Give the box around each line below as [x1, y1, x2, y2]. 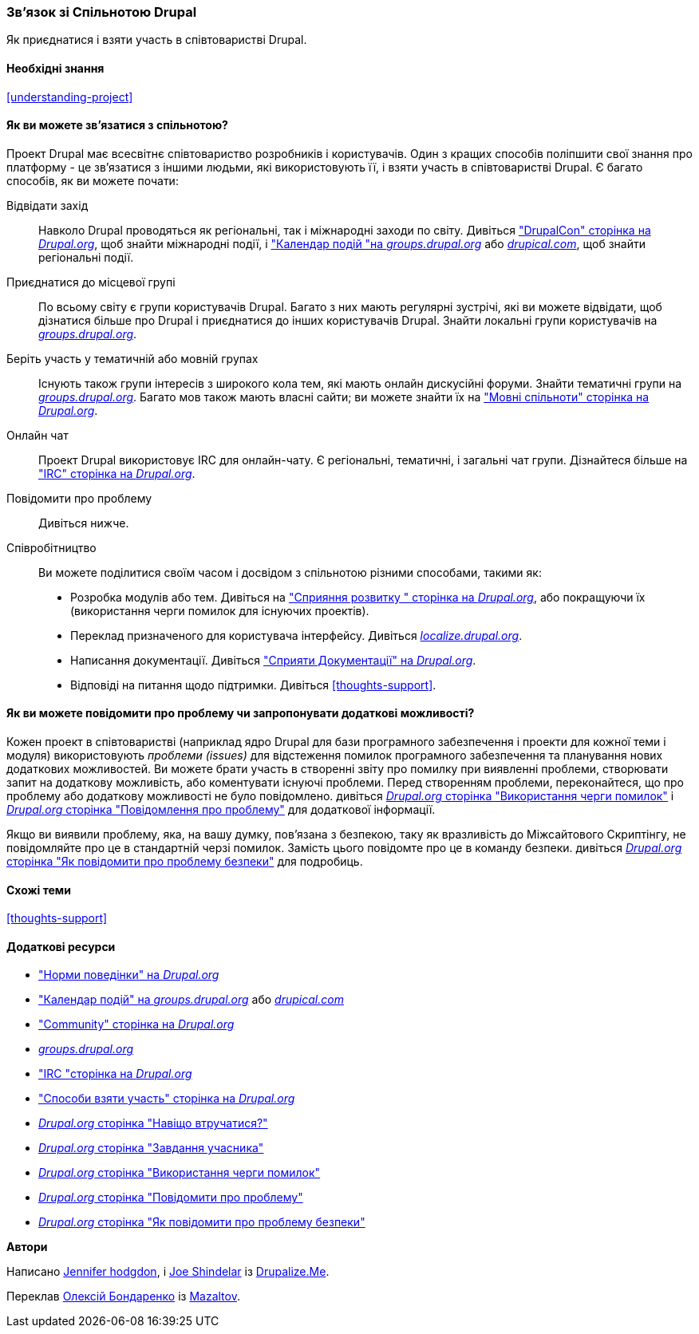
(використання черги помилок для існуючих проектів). [70, 603, 369, 618]
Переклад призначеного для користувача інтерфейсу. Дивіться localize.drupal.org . [70, 628, 523, 642]
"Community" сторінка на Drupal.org [38, 1017, 235, 1032]
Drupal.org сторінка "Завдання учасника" [38, 1141, 264, 1155]
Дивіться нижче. [38, 515, 129, 530]
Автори [6, 1240, 48, 1254]
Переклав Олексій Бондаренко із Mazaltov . [6, 1289, 240, 1304]
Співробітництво [6, 540, 97, 555]
